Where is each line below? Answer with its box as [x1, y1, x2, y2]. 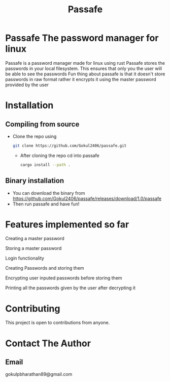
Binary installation [5, 176, 64, 185]
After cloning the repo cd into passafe [20, 152, 100, 159]
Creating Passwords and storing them [5, 265, 85, 271]
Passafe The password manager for [5, 32, 159, 44]
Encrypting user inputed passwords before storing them [5, 275, 123, 281]
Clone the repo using [12, 133, 57, 139]
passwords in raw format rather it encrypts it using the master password [5, 76, 156, 82]
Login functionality [5, 255, 45, 261]
